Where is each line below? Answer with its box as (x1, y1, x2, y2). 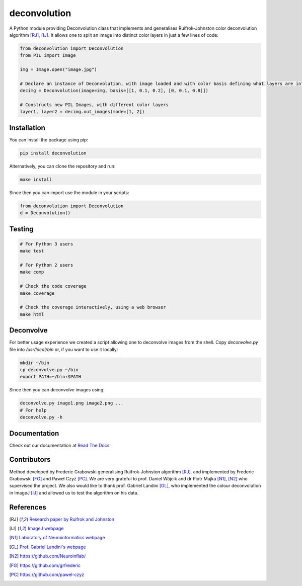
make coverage (20, 290, 55, 296)
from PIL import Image (20, 53, 76, 58)
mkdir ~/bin (20, 360, 50, 366)
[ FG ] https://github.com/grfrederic (9, 562, 81, 568)
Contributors (9, 455, 51, 464)
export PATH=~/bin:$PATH (20, 374, 82, 380)
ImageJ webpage (28, 526, 64, 532)
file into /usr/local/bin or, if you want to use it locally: (9, 346, 118, 352)
